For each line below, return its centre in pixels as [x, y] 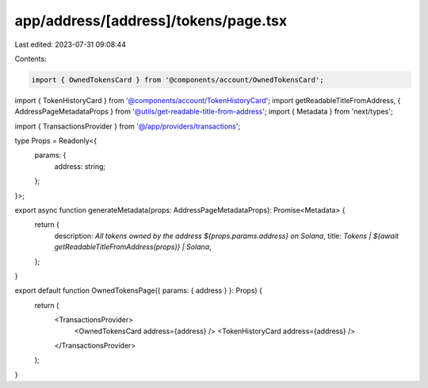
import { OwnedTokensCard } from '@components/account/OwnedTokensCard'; [178, 80]
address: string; [80, 166]
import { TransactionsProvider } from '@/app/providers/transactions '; [128, 126]
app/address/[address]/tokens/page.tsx [151, 21]
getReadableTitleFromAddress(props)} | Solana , [133, 247]
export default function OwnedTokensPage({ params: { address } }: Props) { [139, 290]
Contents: [31, 59]
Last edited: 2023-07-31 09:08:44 [71, 44]
